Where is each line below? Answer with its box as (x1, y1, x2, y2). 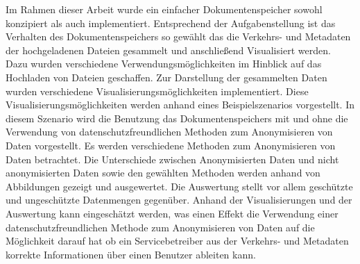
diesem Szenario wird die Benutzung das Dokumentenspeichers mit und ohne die (6, 110, 348, 125)
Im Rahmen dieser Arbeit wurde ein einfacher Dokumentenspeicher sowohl (6, 2, 323, 16)
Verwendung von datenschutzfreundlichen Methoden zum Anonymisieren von (6, 124, 333, 139)
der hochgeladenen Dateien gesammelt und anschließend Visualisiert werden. (6, 42, 331, 57)
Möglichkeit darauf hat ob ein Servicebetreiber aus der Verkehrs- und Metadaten (6, 233, 349, 248)
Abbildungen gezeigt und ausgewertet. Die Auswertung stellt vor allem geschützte (6, 179, 353, 193)
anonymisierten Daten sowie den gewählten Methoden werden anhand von (6, 165, 320, 180)
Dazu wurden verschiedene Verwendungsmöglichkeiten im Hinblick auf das (6, 56, 322, 71)
